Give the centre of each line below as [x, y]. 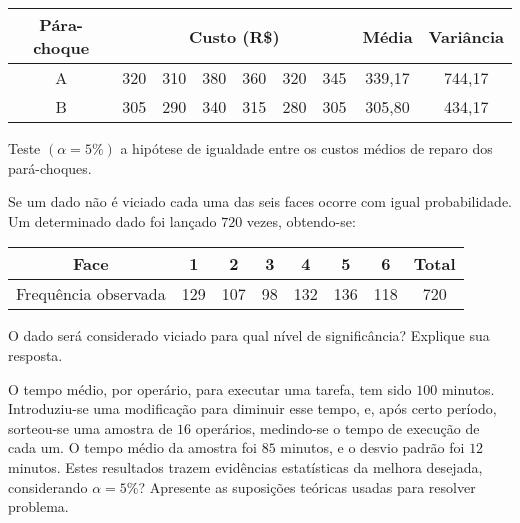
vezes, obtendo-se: [301, 220]
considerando [48, 486]
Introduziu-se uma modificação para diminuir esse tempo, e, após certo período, [252, 408]
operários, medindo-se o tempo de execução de [337, 427]
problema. [38, 506]
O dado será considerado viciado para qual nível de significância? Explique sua [249, 335]
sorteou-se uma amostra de [90, 427]
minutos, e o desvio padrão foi [372, 447]
